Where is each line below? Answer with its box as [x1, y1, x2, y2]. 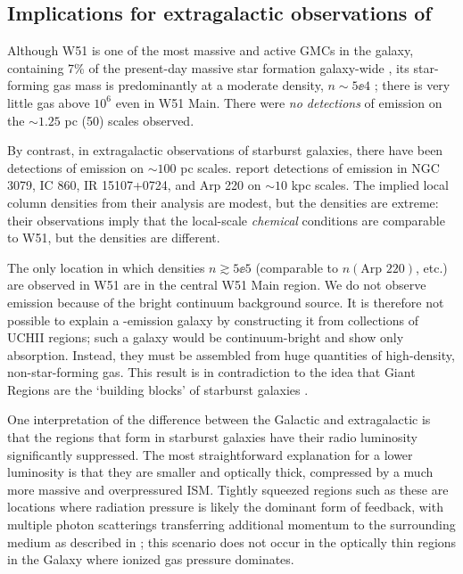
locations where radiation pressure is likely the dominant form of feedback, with [7, 497, 443, 516]
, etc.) [415, 258, 448, 276]
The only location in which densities [7, 258, 205, 276]
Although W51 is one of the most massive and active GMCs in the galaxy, [7, 41, 414, 60]
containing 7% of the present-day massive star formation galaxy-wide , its [7, 58, 409, 77]
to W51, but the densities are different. [7, 228, 220, 247]
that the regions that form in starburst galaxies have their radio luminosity [7, 428, 418, 447]
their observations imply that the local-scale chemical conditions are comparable [7, 210, 445, 229]
